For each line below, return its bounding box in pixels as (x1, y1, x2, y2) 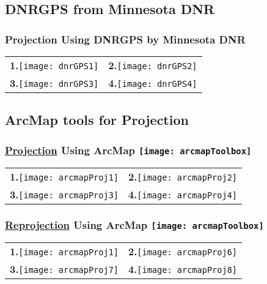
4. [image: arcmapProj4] (128, 187, 237, 201)
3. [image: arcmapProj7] (10, 262, 119, 277)
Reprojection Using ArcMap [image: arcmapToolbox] (5, 217, 264, 233)
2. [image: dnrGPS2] (108, 58, 197, 72)
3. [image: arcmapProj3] (10, 187, 119, 201)
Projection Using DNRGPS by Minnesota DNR (5, 31, 246, 47)
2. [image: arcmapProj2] (128, 169, 237, 184)
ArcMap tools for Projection (5, 110, 189, 129)
